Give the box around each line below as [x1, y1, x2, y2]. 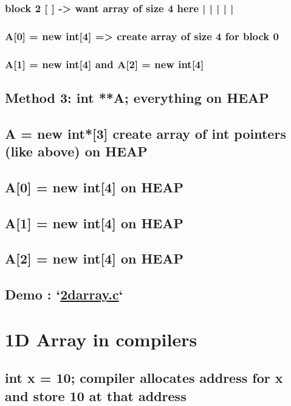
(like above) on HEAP [5, 142, 148, 161]
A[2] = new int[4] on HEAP [5, 249, 183, 268]
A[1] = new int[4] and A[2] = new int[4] [5, 56, 204, 71]
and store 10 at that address [5, 386, 187, 405]
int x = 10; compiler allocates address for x [5, 368, 283, 387]
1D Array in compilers [5, 326, 197, 351]
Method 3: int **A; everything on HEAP [5, 88, 269, 107]
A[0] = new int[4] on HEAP [5, 177, 183, 196]
